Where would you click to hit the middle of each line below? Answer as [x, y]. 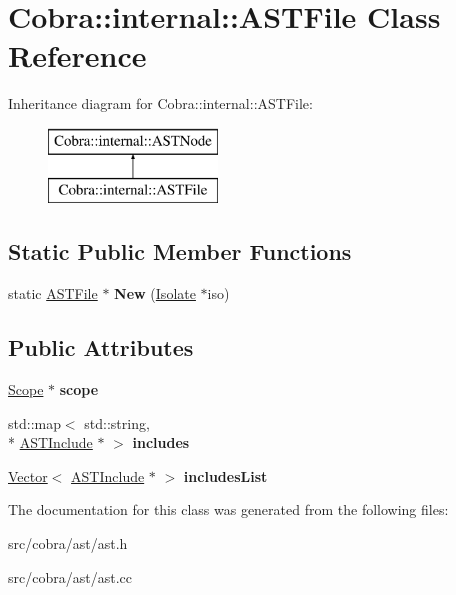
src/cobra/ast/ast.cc [70, 576]
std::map [34, 422]
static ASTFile [53, 293]
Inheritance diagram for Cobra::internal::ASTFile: [160, 103]
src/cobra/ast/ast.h [68, 543]
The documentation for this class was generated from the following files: [228, 509]
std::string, [117, 422]
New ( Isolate [155, 293]
